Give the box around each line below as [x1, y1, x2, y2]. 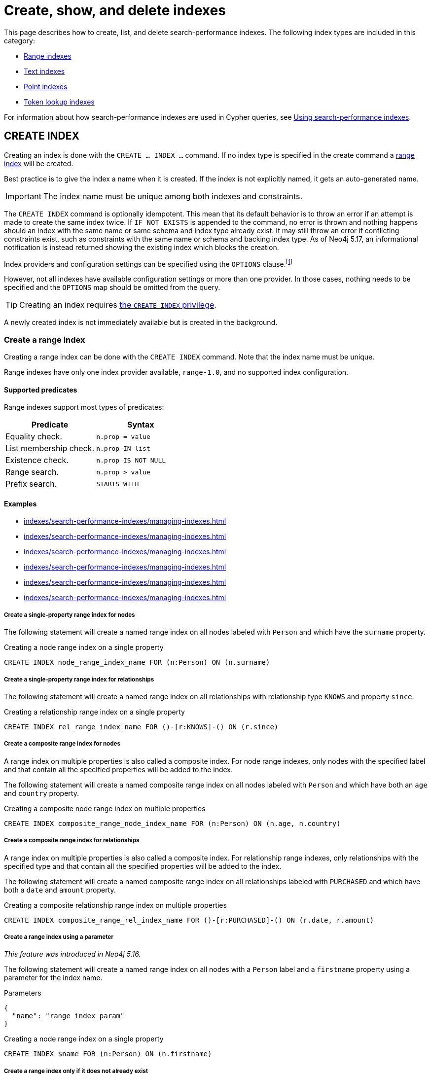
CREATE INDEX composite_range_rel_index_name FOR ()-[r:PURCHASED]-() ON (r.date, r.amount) [4, 916, 374, 924]
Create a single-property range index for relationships [4, 676, 154, 683]
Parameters [4, 989, 41, 998]
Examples [4, 499, 37, 508]
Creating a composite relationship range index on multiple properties [4, 900, 227, 909]
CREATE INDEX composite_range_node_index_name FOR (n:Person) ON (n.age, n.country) [4, 819, 341, 827]
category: [4, 36, 35, 45]
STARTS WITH [96, 480, 139, 488]
